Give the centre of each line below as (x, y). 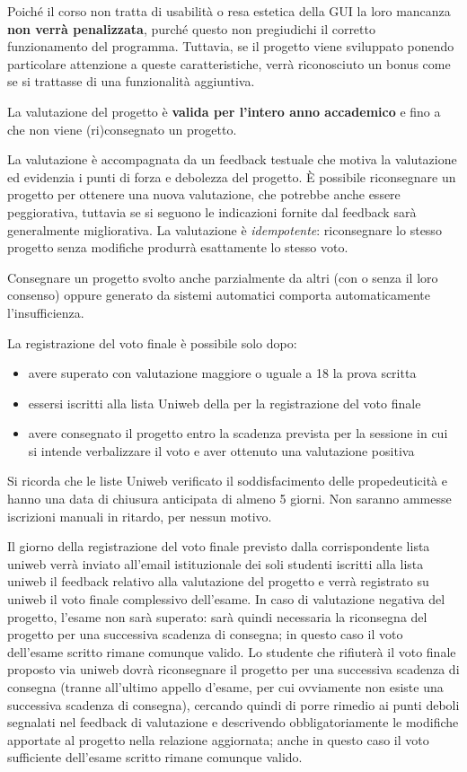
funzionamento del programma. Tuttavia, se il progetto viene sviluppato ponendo (231, 46)
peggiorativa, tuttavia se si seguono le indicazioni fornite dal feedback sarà (212, 211)
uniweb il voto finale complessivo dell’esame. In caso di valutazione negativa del (226, 599)
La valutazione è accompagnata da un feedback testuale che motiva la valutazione (232, 159)
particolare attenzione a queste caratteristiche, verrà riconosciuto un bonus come (229, 63)
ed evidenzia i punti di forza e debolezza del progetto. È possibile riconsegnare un (232, 176)
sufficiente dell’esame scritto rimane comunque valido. (155, 757)
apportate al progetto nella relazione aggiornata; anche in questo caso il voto (218, 739)
